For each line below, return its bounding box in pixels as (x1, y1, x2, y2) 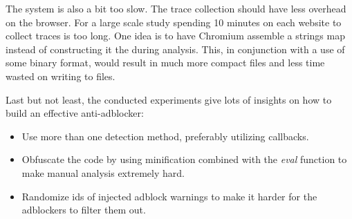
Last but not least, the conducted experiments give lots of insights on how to (6, 92, 332, 106)
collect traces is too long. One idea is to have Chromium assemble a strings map (6, 28, 345, 43)
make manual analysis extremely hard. (21, 165, 185, 180)
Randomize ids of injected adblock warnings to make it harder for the (21, 189, 317, 203)
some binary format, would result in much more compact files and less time (6, 55, 325, 70)
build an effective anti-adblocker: (6, 106, 144, 120)
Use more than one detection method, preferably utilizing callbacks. (21, 128, 309, 143)
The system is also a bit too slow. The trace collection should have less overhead (6, 1, 346, 15)
